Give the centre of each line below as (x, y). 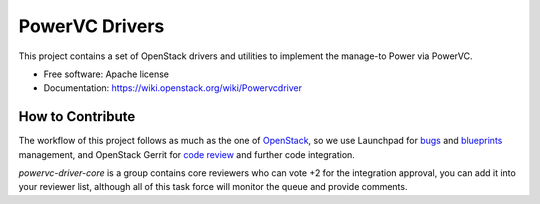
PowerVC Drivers (91, 26)
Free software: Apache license (106, 74)
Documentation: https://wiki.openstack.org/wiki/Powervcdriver (172, 88)
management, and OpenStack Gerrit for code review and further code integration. (186, 154)
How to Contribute (77, 116)
